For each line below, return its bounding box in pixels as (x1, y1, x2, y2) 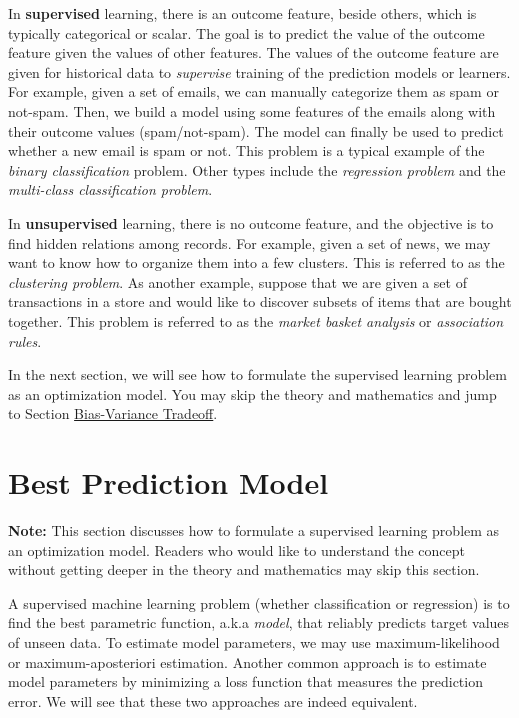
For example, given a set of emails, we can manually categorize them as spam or (8, 81, 499, 102)
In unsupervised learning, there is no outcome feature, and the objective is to (8, 212, 494, 233)
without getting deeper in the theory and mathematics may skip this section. (8, 559, 480, 580)
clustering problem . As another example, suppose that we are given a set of (8, 271, 467, 292)
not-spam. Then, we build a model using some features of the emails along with (8, 100, 496, 121)
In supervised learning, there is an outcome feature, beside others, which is (8, 3, 477, 23)
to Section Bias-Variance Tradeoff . (8, 403, 218, 424)
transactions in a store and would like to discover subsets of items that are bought (8, 291, 512, 312)
